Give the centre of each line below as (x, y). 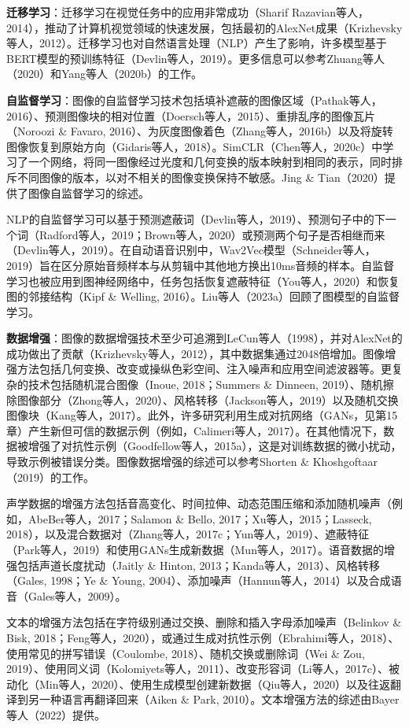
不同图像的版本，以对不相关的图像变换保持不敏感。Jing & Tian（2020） (201, 177)
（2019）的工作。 (50, 477)
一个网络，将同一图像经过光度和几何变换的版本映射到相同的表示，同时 (210, 162)
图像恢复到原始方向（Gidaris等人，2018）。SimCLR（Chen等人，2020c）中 (195, 146)
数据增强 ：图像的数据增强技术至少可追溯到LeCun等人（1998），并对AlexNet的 (204, 338)
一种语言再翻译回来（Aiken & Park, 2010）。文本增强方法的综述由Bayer (219, 699)
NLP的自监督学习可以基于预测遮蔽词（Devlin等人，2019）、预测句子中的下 (196, 219)
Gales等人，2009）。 (77, 595)
